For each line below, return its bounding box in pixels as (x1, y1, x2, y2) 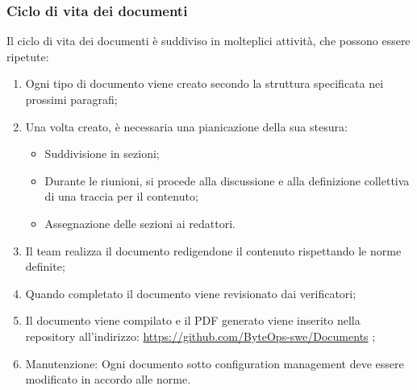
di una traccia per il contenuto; (44, 188, 198, 205)
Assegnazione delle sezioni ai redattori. (44, 214, 236, 231)
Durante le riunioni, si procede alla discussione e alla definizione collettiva (44, 172, 410, 189)
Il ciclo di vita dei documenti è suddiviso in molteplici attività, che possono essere (6, 32, 411, 49)
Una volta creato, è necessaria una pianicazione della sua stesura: (25, 118, 348, 135)
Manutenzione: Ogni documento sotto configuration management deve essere (25, 355, 404, 371)
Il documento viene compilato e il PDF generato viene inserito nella (25, 312, 361, 329)
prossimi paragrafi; (25, 91, 118, 107)
